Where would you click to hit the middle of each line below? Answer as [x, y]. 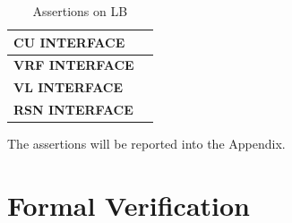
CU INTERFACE [69, 42]
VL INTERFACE [69, 87]
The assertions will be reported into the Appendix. [146, 144]
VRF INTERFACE [74, 65]
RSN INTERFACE [73, 110]
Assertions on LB [80, 11]
